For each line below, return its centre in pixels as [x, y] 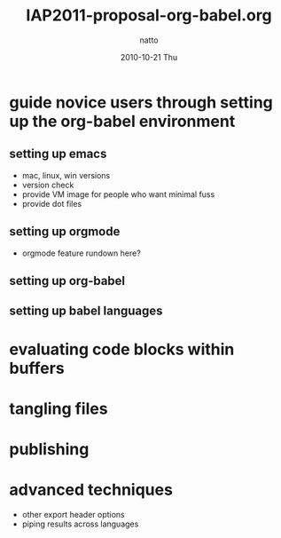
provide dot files [52, 203]
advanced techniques [91, 490]
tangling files [59, 408]
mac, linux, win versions [66, 175]
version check [48, 185]
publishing [49, 449]
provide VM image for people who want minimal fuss [118, 194]
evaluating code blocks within [122, 349]
